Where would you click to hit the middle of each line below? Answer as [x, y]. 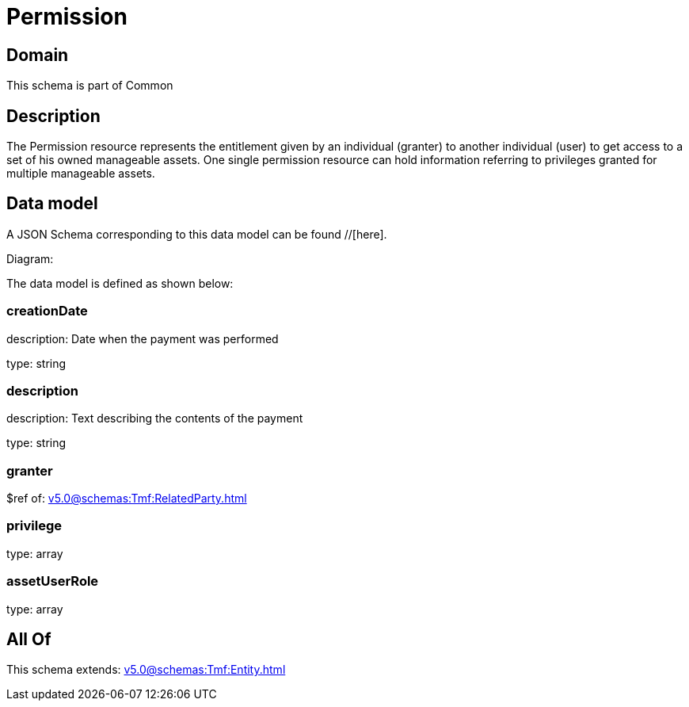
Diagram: [30, 258]
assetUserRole [53, 581]
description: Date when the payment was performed [143, 338]
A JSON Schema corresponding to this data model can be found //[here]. [197, 234]
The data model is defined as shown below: [120, 283]
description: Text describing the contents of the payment [155, 418]
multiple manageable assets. [81, 174]
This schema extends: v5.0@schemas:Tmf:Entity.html [146, 670]
